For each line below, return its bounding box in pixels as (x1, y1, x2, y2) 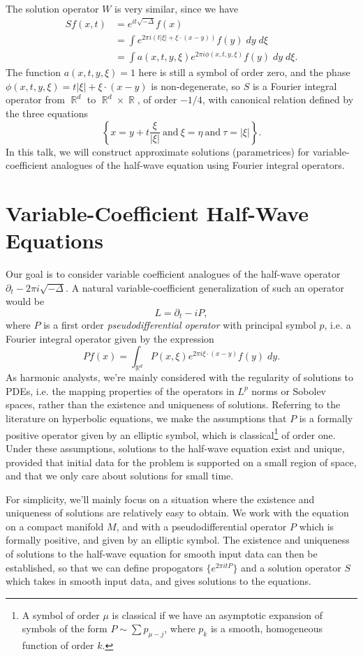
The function (6, 65, 61, 80)
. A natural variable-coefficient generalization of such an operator (66, 280, 344, 295)
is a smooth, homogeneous (210, 621, 323, 636)
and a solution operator (241, 560, 341, 574)
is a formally (299, 411, 353, 426)
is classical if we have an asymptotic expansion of (112, 607, 323, 622)
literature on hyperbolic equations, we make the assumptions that (6, 411, 287, 426)
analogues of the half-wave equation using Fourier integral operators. (51, 158, 345, 172)
